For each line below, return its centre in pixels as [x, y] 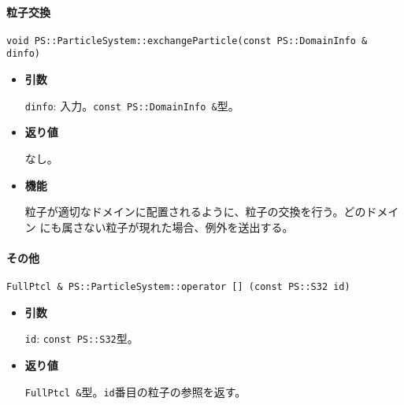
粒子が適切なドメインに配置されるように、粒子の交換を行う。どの [195, 212]
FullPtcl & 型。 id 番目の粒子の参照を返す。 [135, 391]
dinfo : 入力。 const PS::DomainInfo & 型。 [132, 105]
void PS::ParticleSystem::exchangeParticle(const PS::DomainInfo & [187, 41]
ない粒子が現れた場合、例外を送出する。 [189, 227]
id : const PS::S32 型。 [82, 338]
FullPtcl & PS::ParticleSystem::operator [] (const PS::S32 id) [178, 287]
